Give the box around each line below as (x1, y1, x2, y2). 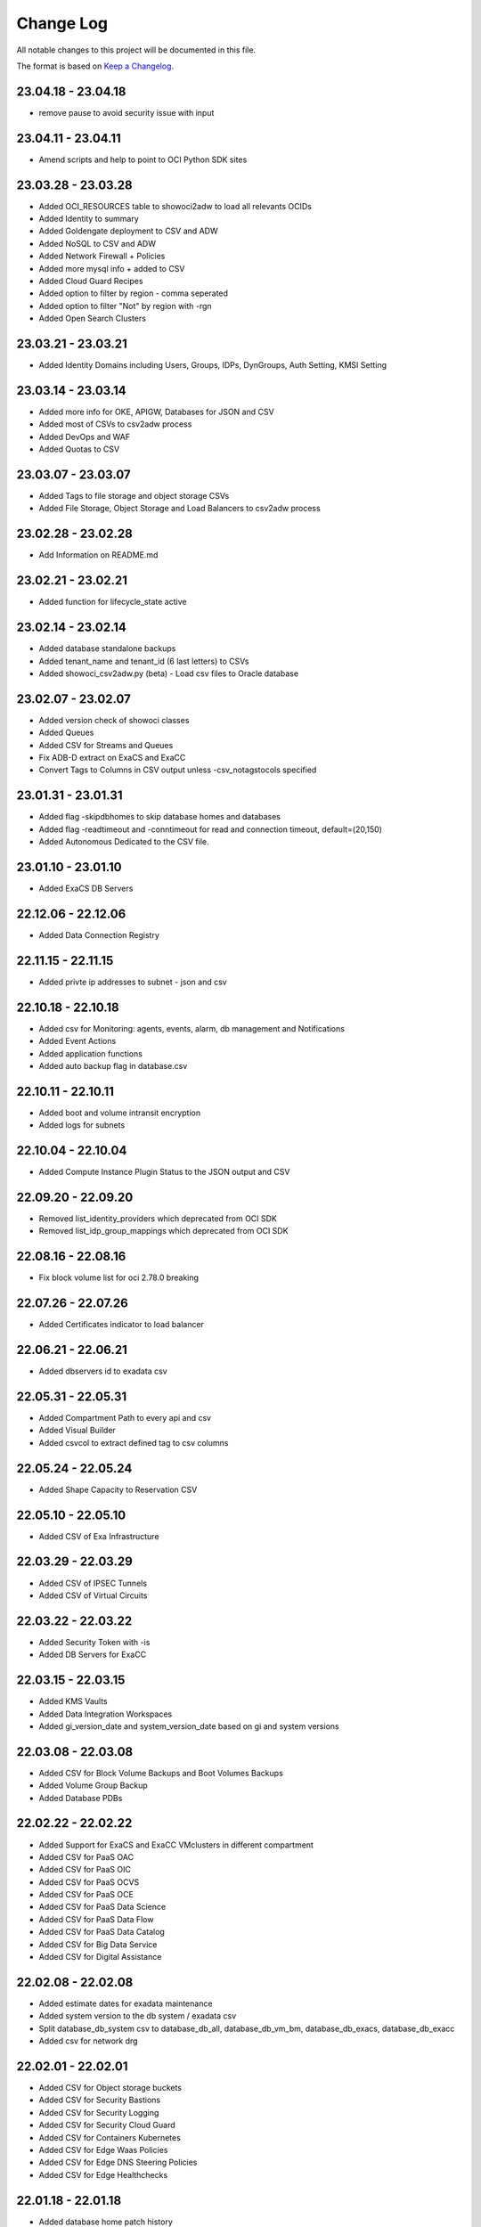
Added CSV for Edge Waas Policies (38, 2144, 168, 2155)
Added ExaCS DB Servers (38, 883, 134, 894)
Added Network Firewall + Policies (38, 250, 166, 262)
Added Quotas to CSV (38, 444, 120, 454)
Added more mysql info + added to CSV (38, 263, 185, 273)
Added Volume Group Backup (38, 1780, 149, 1791)
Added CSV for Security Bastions (38, 2094, 160, 2106)
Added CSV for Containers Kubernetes (38, 2132, 182, 2142)
